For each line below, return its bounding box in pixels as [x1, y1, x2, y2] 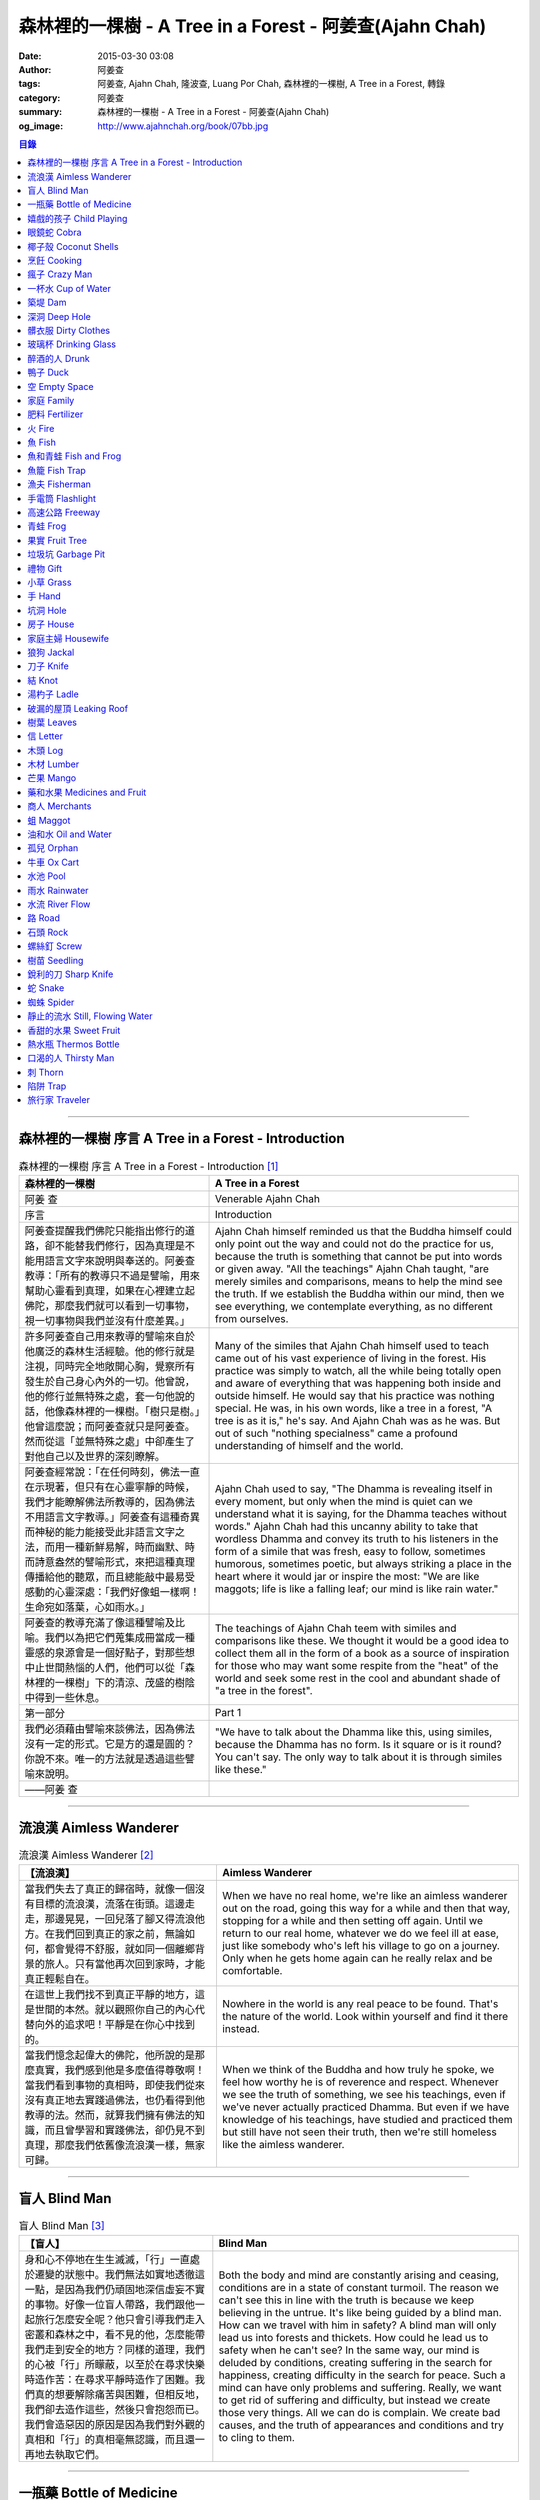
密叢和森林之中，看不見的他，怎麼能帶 [24, 2327, 205, 2341]
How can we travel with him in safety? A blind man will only [218, 2318, 497, 2332]
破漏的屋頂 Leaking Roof [27, 702, 129, 714]
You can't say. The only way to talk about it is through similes [214, 1750, 503, 1764]
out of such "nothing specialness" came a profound [214, 1426, 459, 1440]
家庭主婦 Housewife [27, 632, 110, 644]
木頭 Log [27, 744, 64, 756]
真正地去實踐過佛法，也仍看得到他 [44, 2093, 205, 2107]
